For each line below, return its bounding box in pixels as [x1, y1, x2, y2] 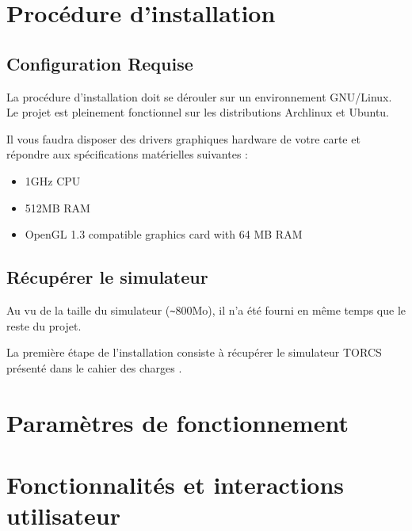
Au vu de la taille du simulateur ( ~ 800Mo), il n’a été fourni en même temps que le [6, 301, 406, 318]
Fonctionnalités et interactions [6, 468, 345, 500]
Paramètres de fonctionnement [6, 406, 349, 438]
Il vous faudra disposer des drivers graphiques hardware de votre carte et [6, 130, 360, 147]
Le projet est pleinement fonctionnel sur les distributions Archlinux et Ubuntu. [6, 104, 389, 120]
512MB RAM [25, 199, 90, 216]
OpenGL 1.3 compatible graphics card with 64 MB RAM [25, 226, 303, 243]
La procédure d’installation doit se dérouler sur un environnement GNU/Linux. [6, 88, 392, 105]
